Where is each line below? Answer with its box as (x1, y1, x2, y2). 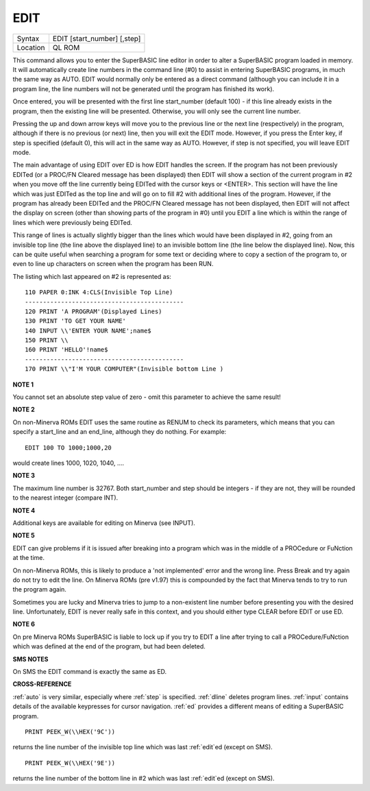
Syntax (16, 34, 40, 43)
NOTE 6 (12, 620, 36, 629)
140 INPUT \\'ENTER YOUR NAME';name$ (25, 326, 152, 334)
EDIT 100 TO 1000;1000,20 (25, 443, 112, 452)
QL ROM (52, 42, 80, 52)
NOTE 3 (12, 472, 36, 480)
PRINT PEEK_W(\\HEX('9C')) (25, 727, 116, 735)
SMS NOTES (12, 655, 49, 663)
